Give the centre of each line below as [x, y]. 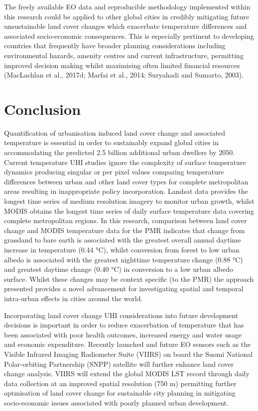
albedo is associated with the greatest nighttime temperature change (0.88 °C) [124, 259]
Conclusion [43, 109]
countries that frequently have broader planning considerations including [115, 45]
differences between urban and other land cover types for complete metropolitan [126, 181]
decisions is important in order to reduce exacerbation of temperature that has [124, 325]
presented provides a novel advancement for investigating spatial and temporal [124, 288]
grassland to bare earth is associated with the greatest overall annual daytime [123, 240]
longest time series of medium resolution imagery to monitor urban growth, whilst [129, 201]
